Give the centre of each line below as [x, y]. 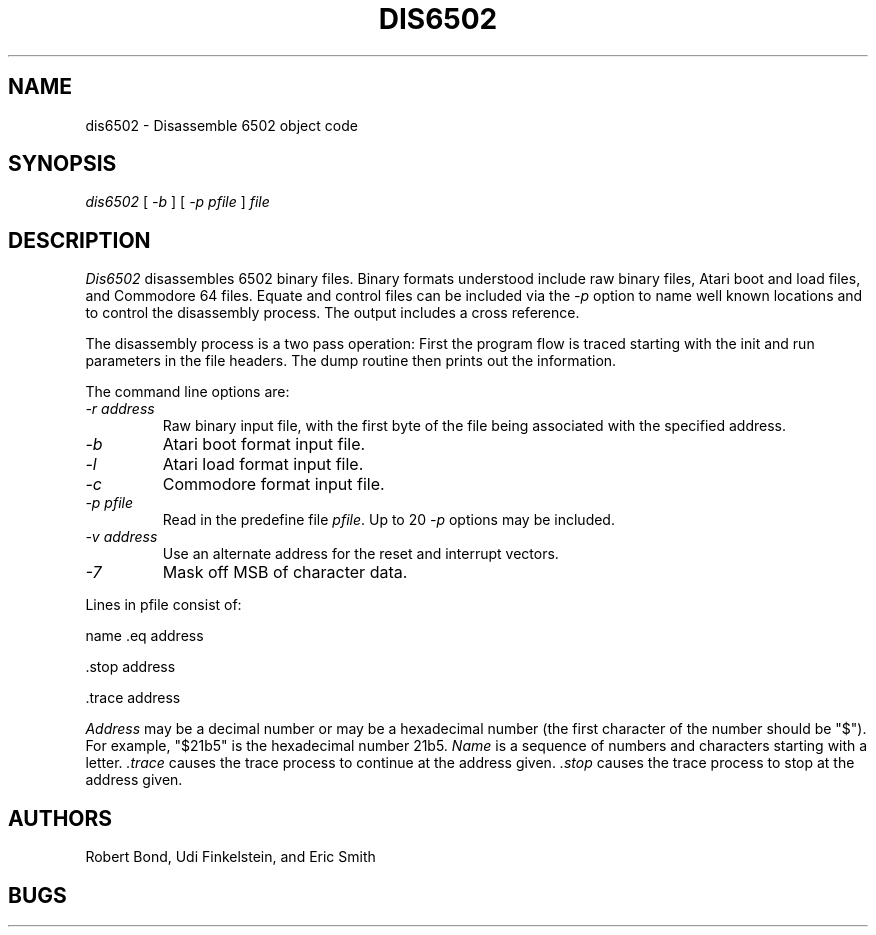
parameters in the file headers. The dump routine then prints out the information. [351, 361]
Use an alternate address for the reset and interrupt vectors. [360, 554]
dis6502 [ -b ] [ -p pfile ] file [177, 202]
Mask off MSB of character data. [285, 572]
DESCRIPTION [79, 240]
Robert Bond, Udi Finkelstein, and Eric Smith [230, 857]
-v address [121, 537]
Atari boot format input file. [264, 444]
